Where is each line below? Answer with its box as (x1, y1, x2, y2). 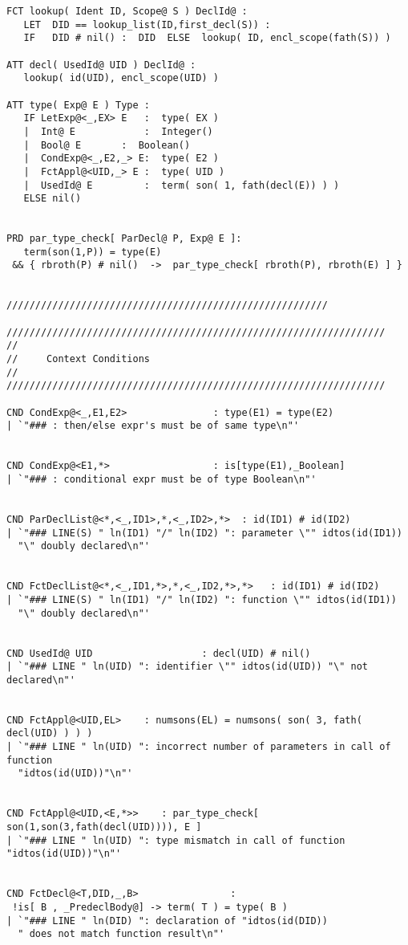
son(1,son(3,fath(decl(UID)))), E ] (6, 821, 202, 833)
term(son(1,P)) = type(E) (23, 246, 162, 258)
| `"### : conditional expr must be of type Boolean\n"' (6, 473, 317, 485)
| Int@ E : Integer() (23, 125, 213, 137)
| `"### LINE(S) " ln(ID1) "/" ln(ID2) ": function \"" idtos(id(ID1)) (6, 593, 397, 605)
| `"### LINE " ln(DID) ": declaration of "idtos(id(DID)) (6, 914, 328, 927)
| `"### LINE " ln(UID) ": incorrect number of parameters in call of (6, 741, 391, 753)
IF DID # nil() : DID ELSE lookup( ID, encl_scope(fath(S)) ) (23, 32, 391, 44)
